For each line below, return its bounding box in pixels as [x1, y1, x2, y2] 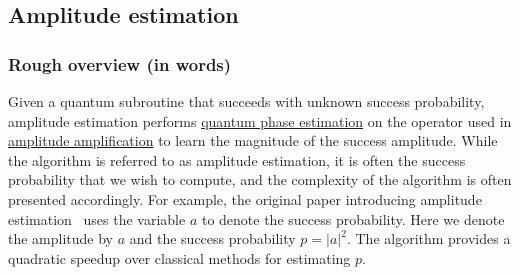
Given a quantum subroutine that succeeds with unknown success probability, [8, 91, 485, 111]
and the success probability [129, 228, 296, 249]
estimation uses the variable [8, 208, 186, 229]
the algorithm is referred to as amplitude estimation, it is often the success [8, 149, 466, 170]
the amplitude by [8, 228, 114, 249]
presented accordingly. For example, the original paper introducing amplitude [8, 188, 482, 209]
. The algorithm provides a [346, 228, 511, 249]
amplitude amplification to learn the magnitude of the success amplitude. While [8, 130, 498, 151]
